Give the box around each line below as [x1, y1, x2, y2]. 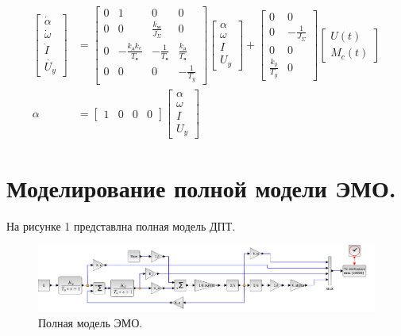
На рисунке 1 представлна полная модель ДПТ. [6, 217, 236, 234]
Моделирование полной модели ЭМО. [6, 171, 396, 204]
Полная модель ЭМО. [38, 314, 143, 330]
